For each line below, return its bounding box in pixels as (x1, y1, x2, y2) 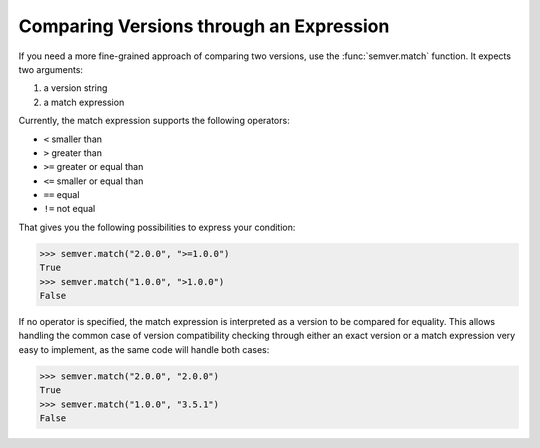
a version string (43, 82, 108, 94)
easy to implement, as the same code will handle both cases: (18, 343, 270, 355)
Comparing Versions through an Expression (18, 15, 390, 37)
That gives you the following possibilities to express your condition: (18, 221, 296, 233)
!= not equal (43, 203, 96, 215)
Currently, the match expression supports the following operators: (18, 115, 290, 127)
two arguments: (18, 63, 84, 75)
